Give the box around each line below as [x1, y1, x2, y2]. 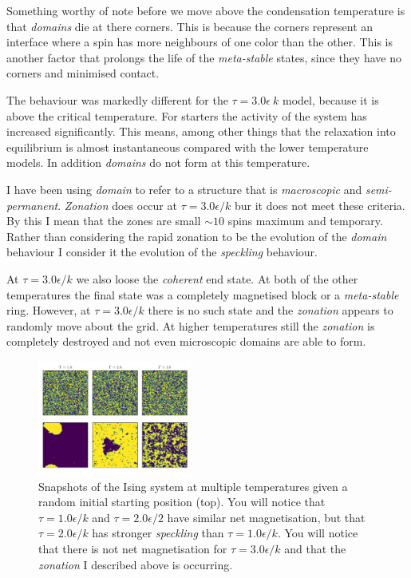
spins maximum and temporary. [227, 212, 383, 229]
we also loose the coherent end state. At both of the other [76, 270, 358, 287]
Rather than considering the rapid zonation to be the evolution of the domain [6, 228, 387, 244]
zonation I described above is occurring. [38, 556, 233, 572]
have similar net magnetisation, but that [167, 509, 366, 525]
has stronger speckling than [92, 525, 224, 541]
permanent [6, 196, 58, 213]
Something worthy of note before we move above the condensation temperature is [6, 2, 405, 18]
